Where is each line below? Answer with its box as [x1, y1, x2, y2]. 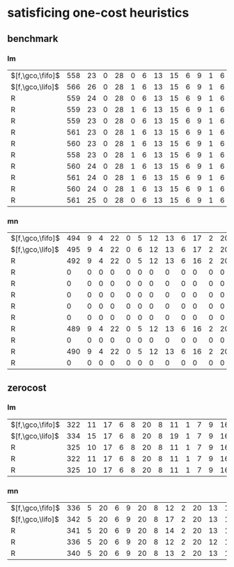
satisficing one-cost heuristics [7, 5, 189, 21]
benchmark [7, 33, 58, 45]
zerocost [7, 381, 47, 393]
